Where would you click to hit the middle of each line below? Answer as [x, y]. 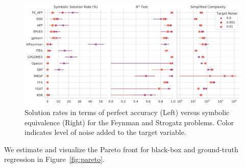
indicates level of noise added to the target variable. [105, 132]
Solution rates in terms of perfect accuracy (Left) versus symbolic [127, 112]
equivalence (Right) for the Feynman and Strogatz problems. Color [129, 122]
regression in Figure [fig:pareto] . [54, 159]
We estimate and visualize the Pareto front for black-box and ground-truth [121, 149]
